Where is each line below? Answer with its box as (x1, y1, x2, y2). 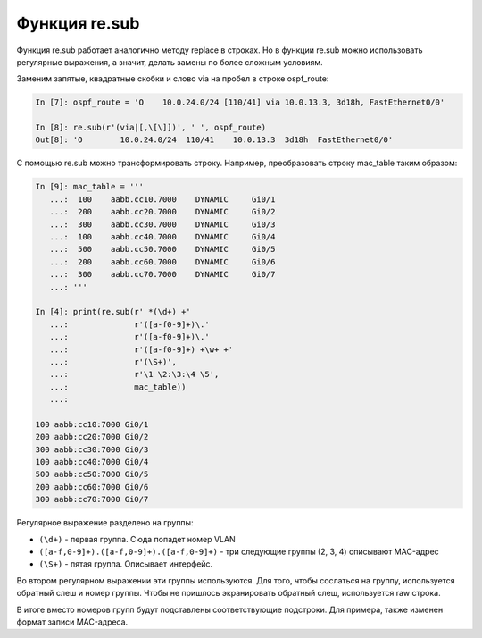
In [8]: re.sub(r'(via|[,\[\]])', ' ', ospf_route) (35, 122, 267, 133)
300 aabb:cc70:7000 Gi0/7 (35, 494, 149, 505)
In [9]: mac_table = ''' (35, 181, 145, 192)
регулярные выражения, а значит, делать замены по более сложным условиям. (16, 56, 323, 67)
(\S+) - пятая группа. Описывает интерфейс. (38, 558, 213, 569)
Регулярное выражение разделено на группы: (16, 517, 194, 528)
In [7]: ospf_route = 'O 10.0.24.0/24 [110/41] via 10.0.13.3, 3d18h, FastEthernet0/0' (35, 97, 445, 107)
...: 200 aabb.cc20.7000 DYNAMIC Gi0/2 (49, 206, 276, 217)
